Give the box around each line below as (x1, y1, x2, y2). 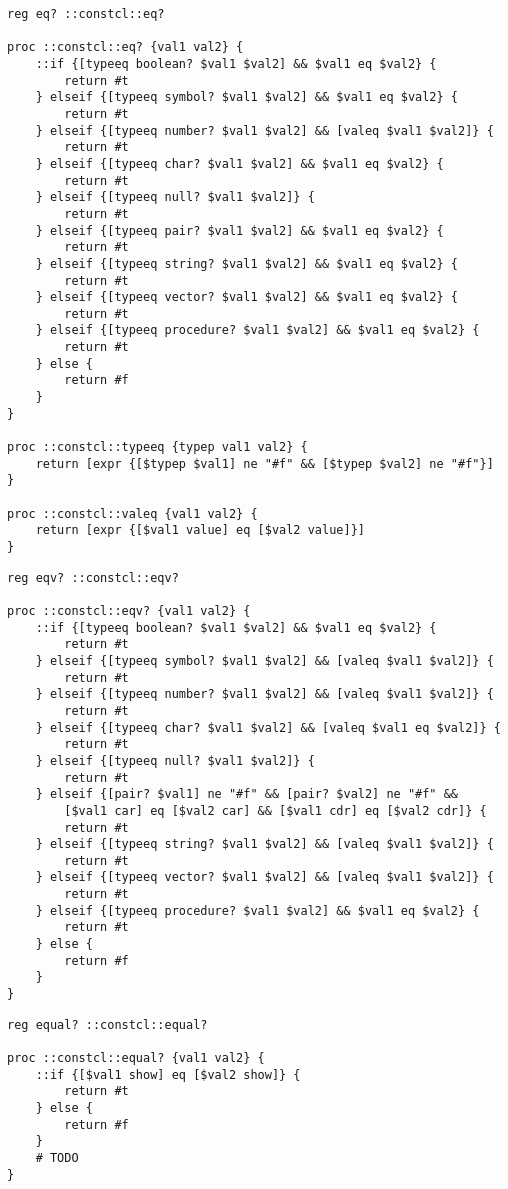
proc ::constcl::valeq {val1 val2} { (7, 506, 258, 521)
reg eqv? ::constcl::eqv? (7, 570, 179, 585)
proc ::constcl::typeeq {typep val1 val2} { (7, 440, 308, 455)
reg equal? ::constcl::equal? (7, 1017, 208, 1032)
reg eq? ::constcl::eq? (7, 7, 165, 21)
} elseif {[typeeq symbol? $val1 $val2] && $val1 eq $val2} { (35, 90, 459, 105)
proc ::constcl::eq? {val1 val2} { (7, 40, 244, 55)
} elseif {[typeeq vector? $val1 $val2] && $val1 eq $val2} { (35, 290, 459, 305)
